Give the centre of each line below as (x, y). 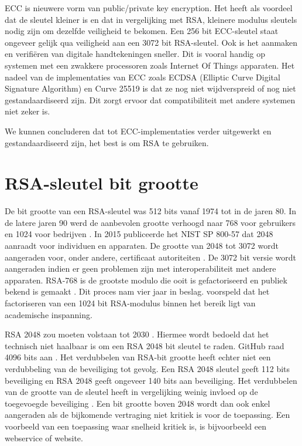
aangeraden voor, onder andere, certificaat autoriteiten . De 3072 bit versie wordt (150, 257)
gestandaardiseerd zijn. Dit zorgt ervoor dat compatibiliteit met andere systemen (150, 99)
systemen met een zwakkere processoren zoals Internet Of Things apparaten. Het (150, 65)
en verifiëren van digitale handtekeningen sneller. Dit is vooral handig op (135, 54)
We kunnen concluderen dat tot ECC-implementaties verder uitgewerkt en (138, 131)
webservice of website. (44, 437)
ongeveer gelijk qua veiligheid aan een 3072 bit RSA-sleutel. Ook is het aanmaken (151, 42)
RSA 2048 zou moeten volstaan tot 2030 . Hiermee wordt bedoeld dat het (137, 334)
